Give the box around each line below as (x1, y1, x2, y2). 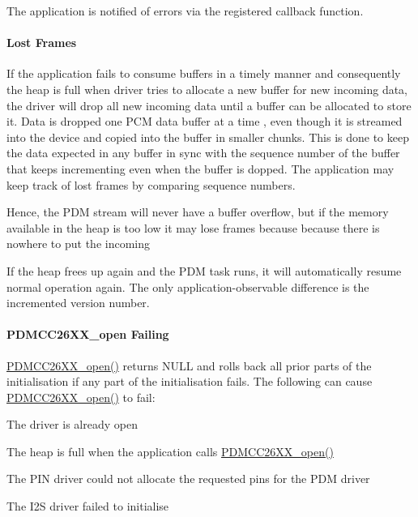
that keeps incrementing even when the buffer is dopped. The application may (6, 160, 395, 177)
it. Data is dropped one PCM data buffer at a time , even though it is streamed (6, 113, 403, 130)
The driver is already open (6, 416, 138, 433)
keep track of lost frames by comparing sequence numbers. (6, 176, 296, 193)
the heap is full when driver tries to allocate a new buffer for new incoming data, (6, 80, 408, 97)
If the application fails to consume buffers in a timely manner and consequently (6, 65, 401, 82)
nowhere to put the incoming (6, 235, 150, 252)
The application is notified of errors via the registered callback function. (6, 2, 364, 19)
